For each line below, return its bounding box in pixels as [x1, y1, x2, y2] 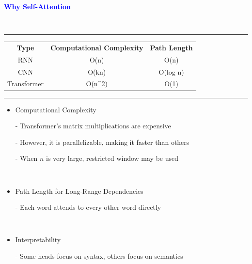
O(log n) [158, 66, 184, 77]
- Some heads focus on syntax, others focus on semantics [15, 250, 183, 261]
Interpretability [15, 234, 61, 245]
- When [15, 153, 38, 163]
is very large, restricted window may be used [46, 153, 179, 163]
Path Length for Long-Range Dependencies [15, 186, 143, 196]
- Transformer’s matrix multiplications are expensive [15, 121, 171, 131]
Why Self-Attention [4, 1, 71, 11]
